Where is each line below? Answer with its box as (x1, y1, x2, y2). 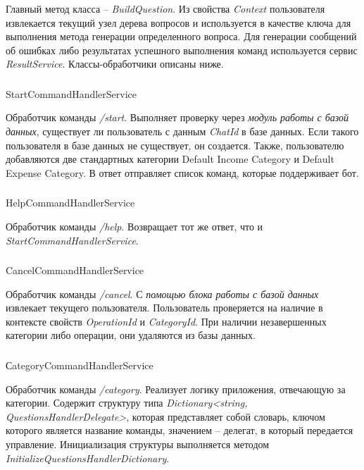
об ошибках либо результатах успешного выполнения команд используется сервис (6, 42, 358, 57)
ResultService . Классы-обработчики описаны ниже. (6, 56, 224, 71)
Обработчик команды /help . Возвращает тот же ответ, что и (6, 218, 263, 233)
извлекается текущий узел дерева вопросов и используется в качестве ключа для (6, 15, 351, 30)
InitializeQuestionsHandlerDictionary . (6, 450, 170, 465)
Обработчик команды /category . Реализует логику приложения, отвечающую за (6, 381, 346, 396)
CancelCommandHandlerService (6, 263, 144, 278)
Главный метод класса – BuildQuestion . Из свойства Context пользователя (6, 1, 325, 16)
